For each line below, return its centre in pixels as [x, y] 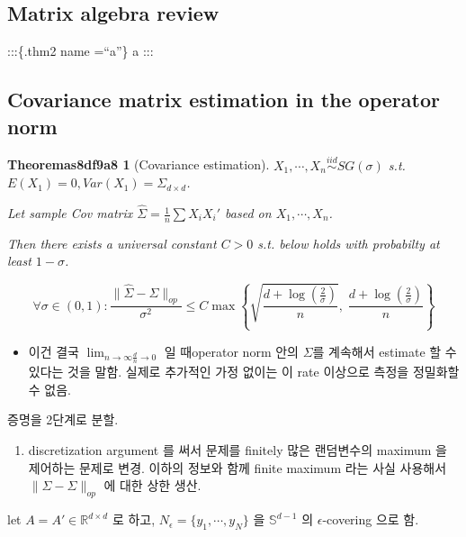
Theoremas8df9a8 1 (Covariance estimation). [139, 164]
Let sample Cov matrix [70, 213]
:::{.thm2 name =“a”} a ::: [81, 51]
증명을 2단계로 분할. [63, 419]
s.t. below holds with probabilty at [349, 243]
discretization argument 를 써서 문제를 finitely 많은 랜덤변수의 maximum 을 [237, 449]
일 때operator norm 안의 [231, 351]
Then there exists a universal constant [112, 243]
